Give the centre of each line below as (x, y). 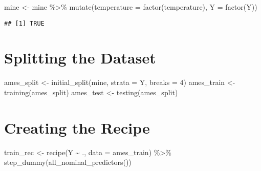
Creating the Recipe (77, 127)
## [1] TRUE (24, 23)
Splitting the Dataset (80, 58)
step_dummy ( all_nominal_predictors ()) (68, 162)
